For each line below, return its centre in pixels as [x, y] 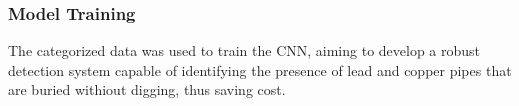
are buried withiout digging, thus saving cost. [147, 89]
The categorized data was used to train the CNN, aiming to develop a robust [244, 50]
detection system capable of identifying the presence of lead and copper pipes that [260, 69]
